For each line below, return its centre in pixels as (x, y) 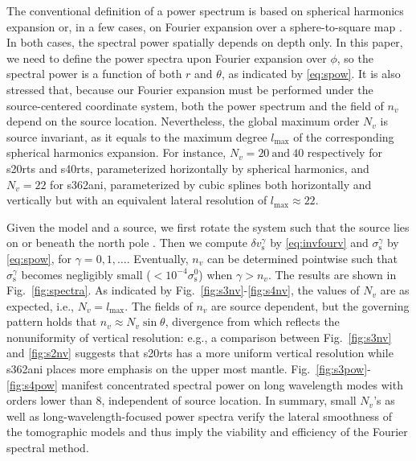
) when (216, 274)
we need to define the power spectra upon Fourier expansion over (167, 58)
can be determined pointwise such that (302, 258)
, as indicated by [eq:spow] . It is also (311, 74)
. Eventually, (157, 258)
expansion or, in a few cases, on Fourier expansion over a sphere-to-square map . (204, 26)
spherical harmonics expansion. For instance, (116, 152)
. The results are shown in (332, 274)
